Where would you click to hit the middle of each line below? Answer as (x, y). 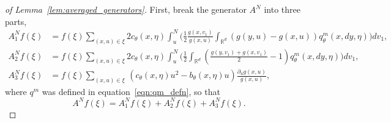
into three (282, 9)
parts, (16, 21)
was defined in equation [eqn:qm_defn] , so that (131, 91)
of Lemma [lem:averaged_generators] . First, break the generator (126, 9)
